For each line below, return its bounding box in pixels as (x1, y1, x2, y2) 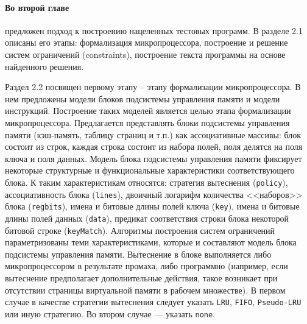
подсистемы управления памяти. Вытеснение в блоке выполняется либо (5, 247, 272, 260)
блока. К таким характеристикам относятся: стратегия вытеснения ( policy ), (5, 175, 288, 188)
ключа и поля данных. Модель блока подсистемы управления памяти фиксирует (5, 152, 302, 164)
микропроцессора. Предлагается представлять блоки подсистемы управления (5, 116, 290, 129)
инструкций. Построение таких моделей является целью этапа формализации (5, 104, 291, 117)
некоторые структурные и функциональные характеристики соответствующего (5, 164, 295, 177)
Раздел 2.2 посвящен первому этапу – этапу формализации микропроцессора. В (5, 80, 301, 93)
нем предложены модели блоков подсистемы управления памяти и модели (5, 92, 280, 105)
